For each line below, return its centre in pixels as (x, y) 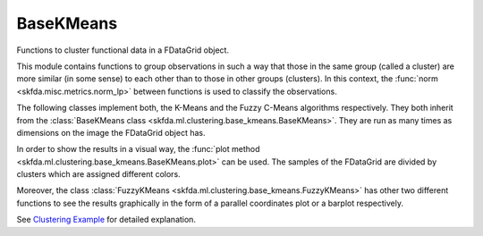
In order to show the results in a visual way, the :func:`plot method (138, 149)
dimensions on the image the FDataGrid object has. (111, 132)
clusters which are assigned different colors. (98, 174)
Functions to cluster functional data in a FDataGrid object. (123, 50)
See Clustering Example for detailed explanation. (106, 220)
